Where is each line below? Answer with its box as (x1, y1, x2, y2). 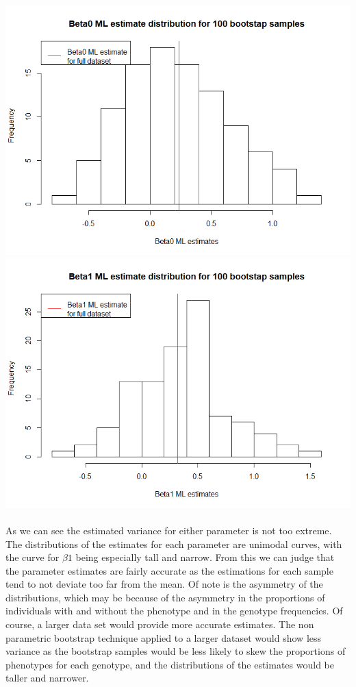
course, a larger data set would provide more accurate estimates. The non (5, 617, 314, 632)
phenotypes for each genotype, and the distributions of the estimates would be (5, 657, 334, 671)
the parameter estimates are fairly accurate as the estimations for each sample (5, 563, 333, 577)
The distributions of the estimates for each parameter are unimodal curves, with (5, 536, 342, 551)
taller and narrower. (5, 671, 89, 685)
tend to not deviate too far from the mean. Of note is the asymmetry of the (5, 577, 323, 591)
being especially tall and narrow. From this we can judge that (75, 550, 335, 564)
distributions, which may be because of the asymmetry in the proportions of (5, 590, 325, 604)
